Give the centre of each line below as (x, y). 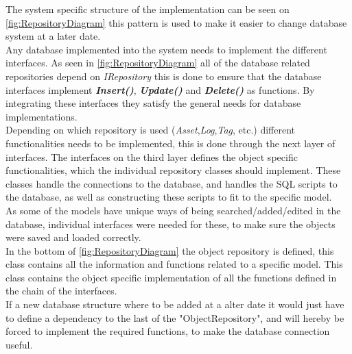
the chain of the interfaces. (61, 291)
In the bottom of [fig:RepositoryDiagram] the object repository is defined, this (170, 250)
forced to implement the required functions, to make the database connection (168, 331)
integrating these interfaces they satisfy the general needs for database (153, 103)
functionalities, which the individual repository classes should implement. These (173, 170)
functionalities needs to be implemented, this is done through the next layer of (171, 143)
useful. (19, 344)
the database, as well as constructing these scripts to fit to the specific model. (169, 197)
